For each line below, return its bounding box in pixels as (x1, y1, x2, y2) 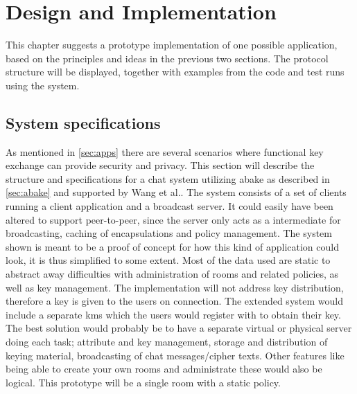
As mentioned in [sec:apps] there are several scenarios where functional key (6, 144, 324, 159)
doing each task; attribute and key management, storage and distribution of (6, 334, 328, 349)
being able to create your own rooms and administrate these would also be (6, 361, 322, 376)
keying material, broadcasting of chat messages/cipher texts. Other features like (6, 348, 345, 362)
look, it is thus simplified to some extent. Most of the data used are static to (6, 253, 331, 267)
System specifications (6, 111, 161, 133)
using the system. (6, 78, 80, 92)
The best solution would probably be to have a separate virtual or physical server (6, 321, 352, 335)
